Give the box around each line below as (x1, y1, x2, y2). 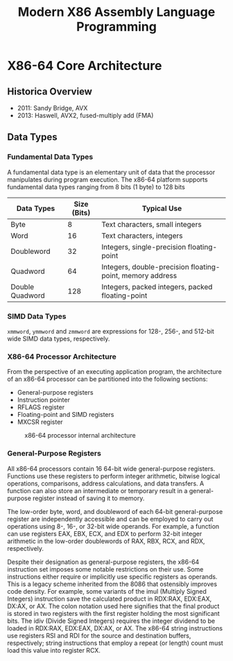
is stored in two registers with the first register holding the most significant (7, 609, 220, 617)
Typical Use (141, 203, 182, 213)
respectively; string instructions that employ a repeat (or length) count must (7, 639, 223, 647)
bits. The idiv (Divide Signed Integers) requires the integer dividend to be (7, 617, 216, 625)
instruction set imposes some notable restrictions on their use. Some (7, 565, 204, 573)
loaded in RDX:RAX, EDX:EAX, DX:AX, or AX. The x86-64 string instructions (7, 624, 223, 632)
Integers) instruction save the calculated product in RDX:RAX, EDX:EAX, (7, 594, 212, 603)
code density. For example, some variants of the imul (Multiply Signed (7, 587, 207, 595)
